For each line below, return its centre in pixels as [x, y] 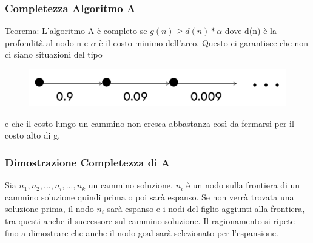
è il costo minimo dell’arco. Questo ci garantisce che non [204, 42]
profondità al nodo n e [46, 42]
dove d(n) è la [251, 31]
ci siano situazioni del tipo [54, 54]
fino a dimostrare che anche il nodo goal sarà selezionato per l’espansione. [142, 232]
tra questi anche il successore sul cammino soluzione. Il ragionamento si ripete [150, 221]
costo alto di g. [33, 135]
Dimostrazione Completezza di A [87, 162]
